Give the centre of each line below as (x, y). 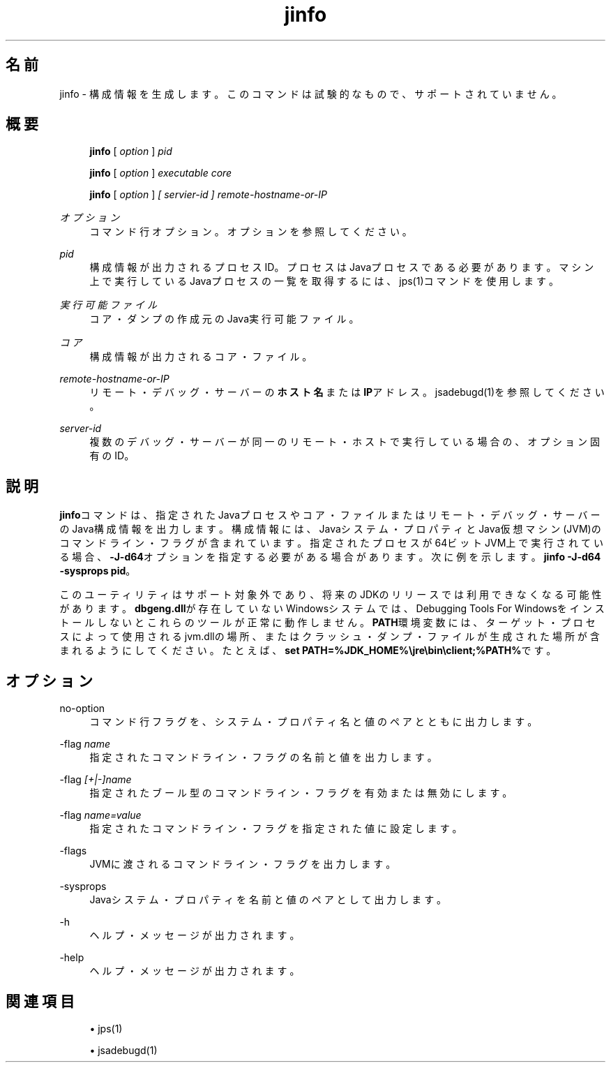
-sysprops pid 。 (98, 571)
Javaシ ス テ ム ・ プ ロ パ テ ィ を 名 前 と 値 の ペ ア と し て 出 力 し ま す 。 (268, 900)
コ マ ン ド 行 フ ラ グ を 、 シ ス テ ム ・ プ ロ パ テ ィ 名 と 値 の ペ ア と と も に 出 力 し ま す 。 (314, 722)
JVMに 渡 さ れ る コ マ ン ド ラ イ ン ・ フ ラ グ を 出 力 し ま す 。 (243, 864)
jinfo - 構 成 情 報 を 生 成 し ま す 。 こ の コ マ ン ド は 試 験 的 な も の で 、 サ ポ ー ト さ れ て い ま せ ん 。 (311, 94)
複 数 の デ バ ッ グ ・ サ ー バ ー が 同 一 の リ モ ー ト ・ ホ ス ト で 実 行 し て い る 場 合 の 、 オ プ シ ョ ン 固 (345, 442)
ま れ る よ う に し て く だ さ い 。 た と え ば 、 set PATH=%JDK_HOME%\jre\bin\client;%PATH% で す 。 (308, 651)
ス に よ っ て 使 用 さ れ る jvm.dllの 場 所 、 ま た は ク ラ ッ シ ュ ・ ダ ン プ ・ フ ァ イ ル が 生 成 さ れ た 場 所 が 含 (330, 637)
